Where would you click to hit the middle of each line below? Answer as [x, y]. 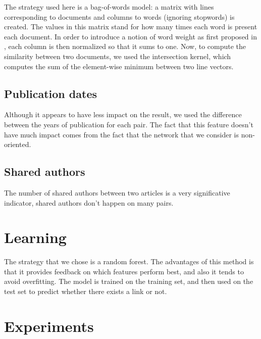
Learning [35, 237]
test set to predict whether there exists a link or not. [86, 291]
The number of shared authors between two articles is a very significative [117, 192]
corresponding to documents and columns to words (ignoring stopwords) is [119, 16]
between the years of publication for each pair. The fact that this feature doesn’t [129, 124]
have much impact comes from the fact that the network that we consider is [121, 134]
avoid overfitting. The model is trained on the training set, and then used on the [129, 281]
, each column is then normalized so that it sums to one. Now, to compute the [125, 46]
